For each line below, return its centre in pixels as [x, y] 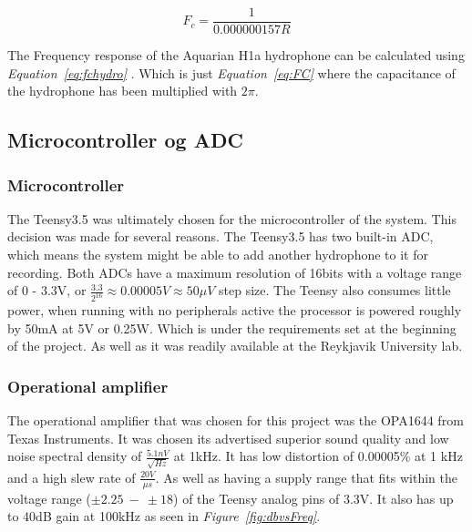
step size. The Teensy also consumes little [335, 290]
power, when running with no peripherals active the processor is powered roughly [235, 310]
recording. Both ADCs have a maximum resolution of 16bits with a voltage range [235, 272]
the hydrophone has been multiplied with [123, 91]
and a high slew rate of [72, 477]
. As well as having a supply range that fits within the [306, 477]
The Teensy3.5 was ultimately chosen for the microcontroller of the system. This [232, 218]
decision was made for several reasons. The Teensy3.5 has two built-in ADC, [221, 236]
